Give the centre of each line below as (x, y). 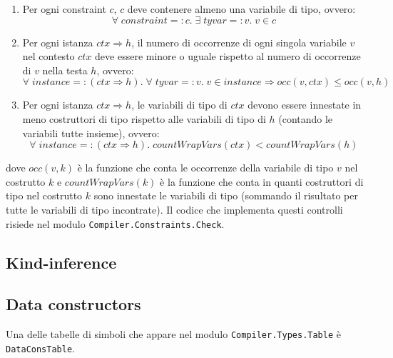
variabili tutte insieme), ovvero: (91, 133)
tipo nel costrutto (44, 195)
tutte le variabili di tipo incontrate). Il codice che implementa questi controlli (174, 209)
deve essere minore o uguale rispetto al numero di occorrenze (228, 56)
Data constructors (73, 304)
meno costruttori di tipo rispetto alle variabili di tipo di (144, 118)
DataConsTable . (40, 348)
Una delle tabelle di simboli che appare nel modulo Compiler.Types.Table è (173, 334)
